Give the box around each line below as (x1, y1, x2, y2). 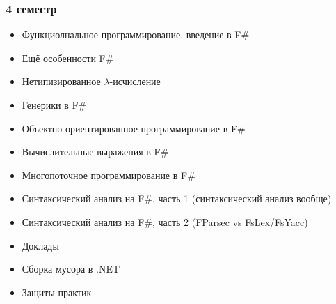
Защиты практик (22, 284, 92, 299)
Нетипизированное (22, 74, 101, 89)
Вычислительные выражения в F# (22, 144, 169, 159)
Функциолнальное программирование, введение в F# (22, 27, 250, 42)
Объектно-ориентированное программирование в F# (22, 121, 246, 135)
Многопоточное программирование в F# (22, 167, 195, 182)
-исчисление (109, 74, 161, 89)
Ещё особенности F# (22, 50, 114, 65)
